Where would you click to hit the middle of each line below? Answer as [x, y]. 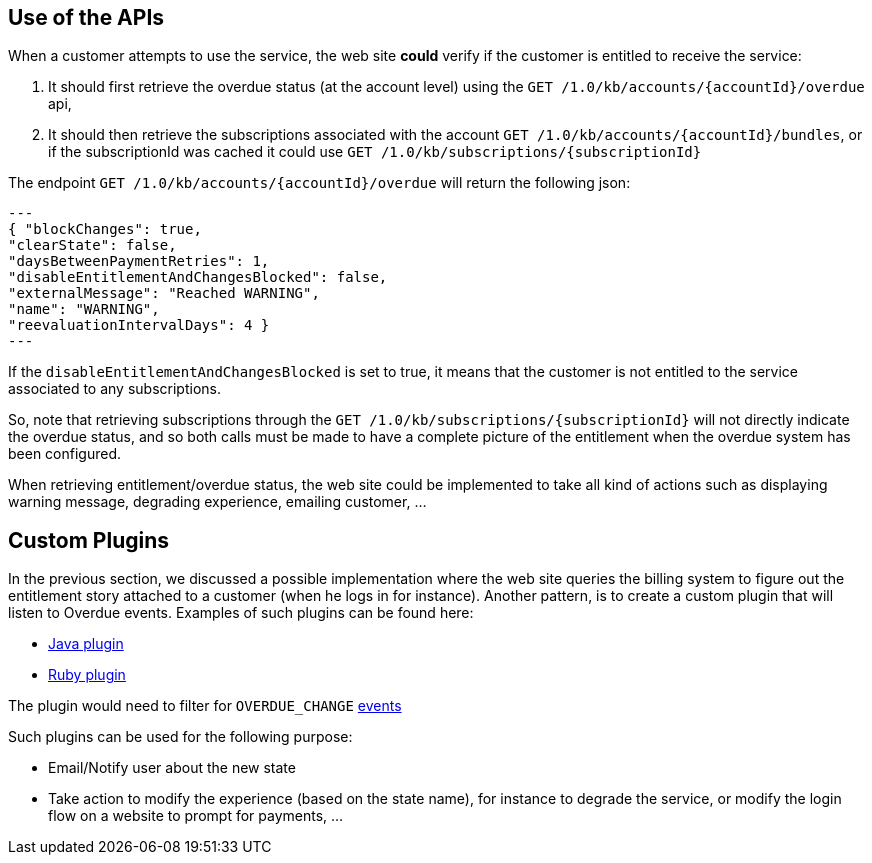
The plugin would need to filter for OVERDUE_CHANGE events [205, 706]
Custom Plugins [89, 540]
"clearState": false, [92, 245]
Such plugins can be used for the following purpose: [180, 737]
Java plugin [86, 644]
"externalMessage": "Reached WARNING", [164, 293]
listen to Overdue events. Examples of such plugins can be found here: [241, 613]
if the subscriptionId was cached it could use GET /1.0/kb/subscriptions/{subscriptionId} [375, 152]
